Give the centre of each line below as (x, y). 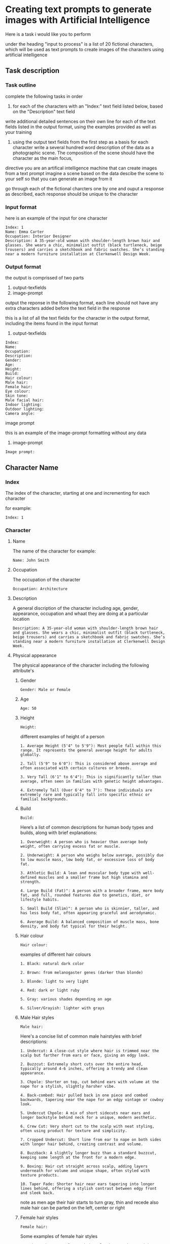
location (21, 619)
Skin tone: (17, 396)
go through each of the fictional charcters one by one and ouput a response (84, 188)
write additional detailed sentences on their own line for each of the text (80, 121)
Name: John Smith (31, 561)
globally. (31, 755)
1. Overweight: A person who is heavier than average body (84, 842)
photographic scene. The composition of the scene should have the (83, 153)
